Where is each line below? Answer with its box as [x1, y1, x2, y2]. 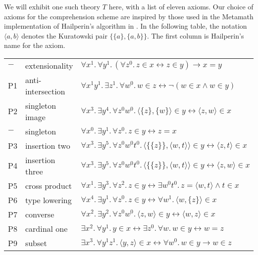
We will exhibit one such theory [4, 1, 101, 11]
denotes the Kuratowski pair [21, 30, 107, 41]
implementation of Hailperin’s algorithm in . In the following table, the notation [4, 21, 247, 31]
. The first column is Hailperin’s [147, 30, 244, 41]
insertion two [25, 139, 70, 151]
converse [25, 208, 54, 220]
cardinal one [25, 222, 68, 234]
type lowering [25, 194, 72, 206]
